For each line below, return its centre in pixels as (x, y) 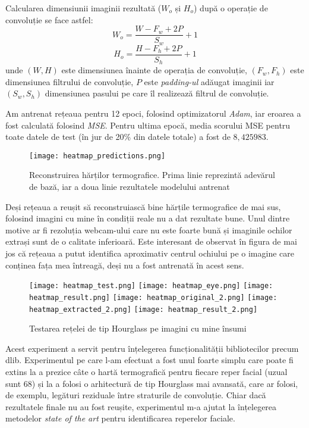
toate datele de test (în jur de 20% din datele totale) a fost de (118, 137)
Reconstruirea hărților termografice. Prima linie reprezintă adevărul (152, 175)
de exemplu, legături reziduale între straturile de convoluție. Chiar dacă (136, 395)
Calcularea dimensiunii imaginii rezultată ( (83, 8)
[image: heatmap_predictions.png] (97, 156)
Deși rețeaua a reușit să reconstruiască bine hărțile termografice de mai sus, (143, 206)
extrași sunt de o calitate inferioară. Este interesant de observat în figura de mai (151, 241)
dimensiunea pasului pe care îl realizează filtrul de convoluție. (157, 93)
